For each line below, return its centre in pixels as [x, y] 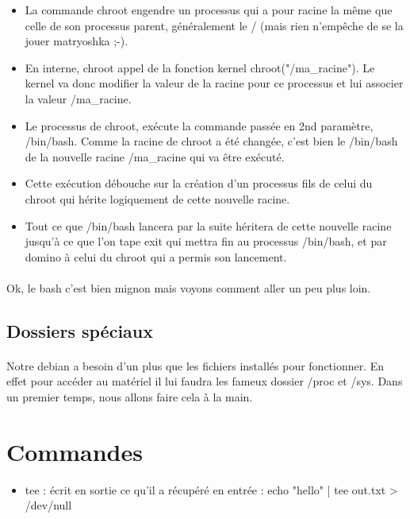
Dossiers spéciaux [80, 330]
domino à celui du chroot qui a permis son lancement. [156, 256]
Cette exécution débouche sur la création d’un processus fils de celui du [199, 183]
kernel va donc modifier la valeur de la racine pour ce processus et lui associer [214, 83]
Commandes [75, 451]
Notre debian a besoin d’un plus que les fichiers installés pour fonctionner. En [195, 365]
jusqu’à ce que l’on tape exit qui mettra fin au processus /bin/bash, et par [206, 241]
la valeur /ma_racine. [78, 98]
